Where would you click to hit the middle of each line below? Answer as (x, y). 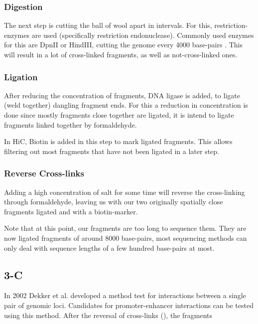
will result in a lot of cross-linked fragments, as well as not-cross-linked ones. (121, 54)
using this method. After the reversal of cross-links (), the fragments (108, 315)
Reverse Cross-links (44, 173)
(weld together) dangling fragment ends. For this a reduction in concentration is (126, 105)
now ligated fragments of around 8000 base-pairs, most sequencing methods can (126, 238)
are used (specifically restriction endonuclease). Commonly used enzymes (143, 35)
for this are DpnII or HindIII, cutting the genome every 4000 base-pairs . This (124, 45)
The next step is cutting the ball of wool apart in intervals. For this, (108, 25)
